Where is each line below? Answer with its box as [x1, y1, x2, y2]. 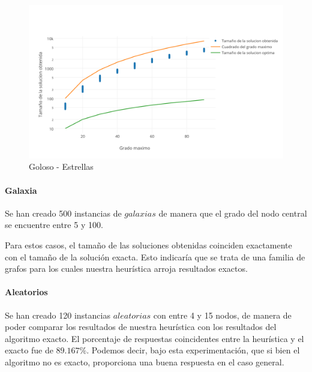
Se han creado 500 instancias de [5, 206, 122, 219]
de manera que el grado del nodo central [158, 206, 307, 219]
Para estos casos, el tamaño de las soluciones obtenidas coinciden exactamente [5, 239, 292, 251]
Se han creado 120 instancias [5, 308, 110, 321]
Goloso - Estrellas [29, 160, 94, 173]
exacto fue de [5, 344, 53, 356]
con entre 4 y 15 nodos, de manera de [153, 308, 292, 321]
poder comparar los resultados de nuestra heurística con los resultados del [5, 320, 277, 333]
